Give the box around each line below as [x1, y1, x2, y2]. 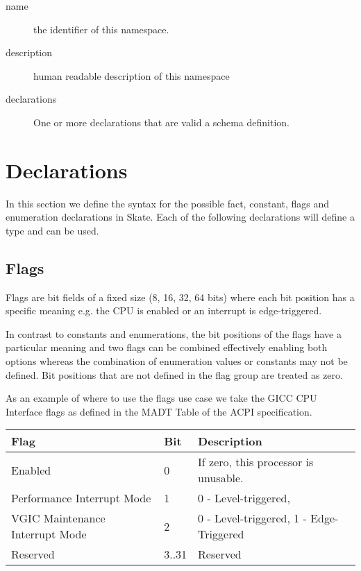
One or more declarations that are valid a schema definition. [33, 114, 289, 129]
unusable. [198, 470, 244, 486]
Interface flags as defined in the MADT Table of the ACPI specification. [6, 404, 312, 418]
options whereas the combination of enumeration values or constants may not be [6, 354, 348, 368]
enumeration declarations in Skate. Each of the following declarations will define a [6, 210, 355, 224]
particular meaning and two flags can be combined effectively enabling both [6, 340, 328, 355]
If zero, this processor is [198, 454, 314, 470]
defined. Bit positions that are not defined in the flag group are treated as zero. [6, 367, 343, 382]
